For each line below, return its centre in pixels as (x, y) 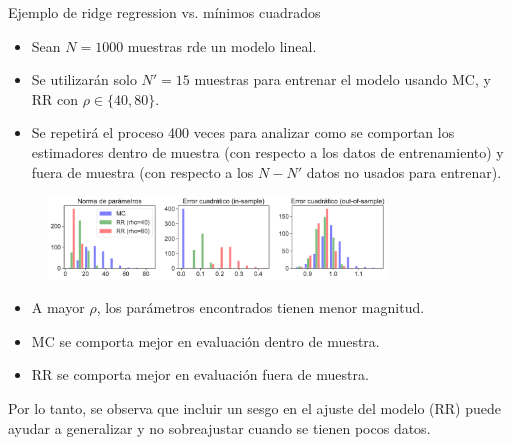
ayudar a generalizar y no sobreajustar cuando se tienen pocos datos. (219, 427)
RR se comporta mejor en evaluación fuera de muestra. (200, 374)
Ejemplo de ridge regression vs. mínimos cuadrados (164, 12)
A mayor (58, 307)
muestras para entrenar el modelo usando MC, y (342, 79)
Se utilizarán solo (84, 79)
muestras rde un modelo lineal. (222, 45)
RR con (55, 98)
